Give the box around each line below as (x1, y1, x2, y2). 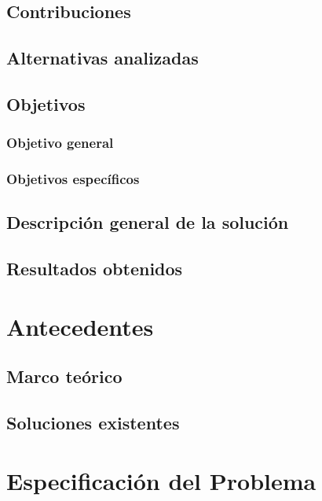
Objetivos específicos (6, 169, 140, 189)
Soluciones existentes (6, 411, 180, 435)
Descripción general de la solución (6, 210, 289, 234)
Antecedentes (6, 310, 154, 342)
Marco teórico (6, 364, 123, 389)
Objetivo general (6, 133, 114, 153)
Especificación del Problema (6, 464, 317, 496)
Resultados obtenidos (6, 256, 183, 281)
